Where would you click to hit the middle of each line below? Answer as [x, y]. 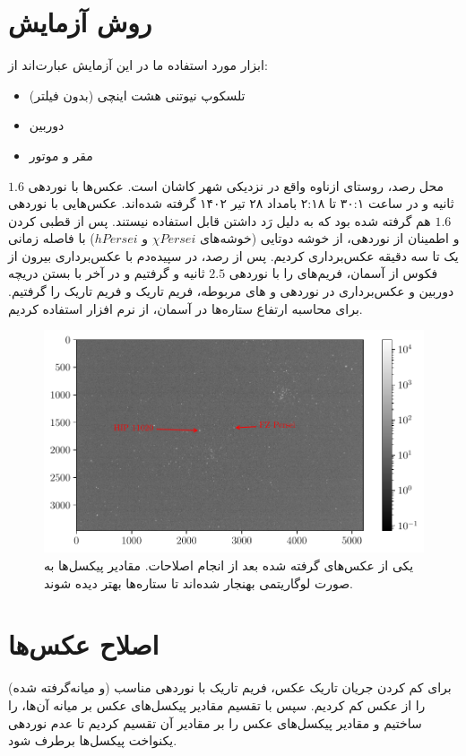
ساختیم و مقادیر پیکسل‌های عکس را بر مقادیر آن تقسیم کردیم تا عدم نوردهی [215, 722]
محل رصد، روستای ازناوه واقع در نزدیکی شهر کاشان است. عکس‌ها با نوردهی [236, 185]
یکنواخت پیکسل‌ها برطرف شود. [93, 740]
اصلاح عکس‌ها [84, 644]
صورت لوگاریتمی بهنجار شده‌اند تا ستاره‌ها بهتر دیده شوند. [198, 582]
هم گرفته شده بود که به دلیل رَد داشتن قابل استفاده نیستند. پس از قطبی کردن [220, 220]
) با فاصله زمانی [52, 238]
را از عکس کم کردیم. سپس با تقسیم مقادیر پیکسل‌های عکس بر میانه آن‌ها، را [217, 704]
